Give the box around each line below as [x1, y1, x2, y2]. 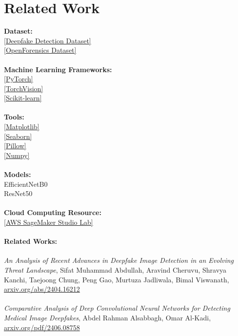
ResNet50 [4, 188, 33, 198]
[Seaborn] [4, 131, 32, 141]
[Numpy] [4, 150, 30, 160]
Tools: [4, 112, 24, 122]
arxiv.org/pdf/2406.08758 [4, 322, 80, 332]
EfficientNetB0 [4, 178, 48, 189]
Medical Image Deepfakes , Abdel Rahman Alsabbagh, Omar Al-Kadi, [4, 312, 211, 322]
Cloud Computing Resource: [4, 207, 101, 217]
